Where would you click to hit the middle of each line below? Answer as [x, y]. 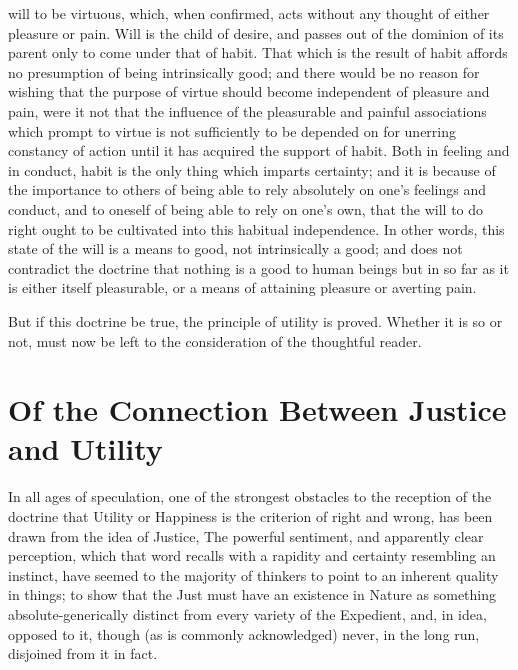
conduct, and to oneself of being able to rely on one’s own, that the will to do [246, 208]
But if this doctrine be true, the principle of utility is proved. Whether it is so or [255, 320]
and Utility [85, 448]
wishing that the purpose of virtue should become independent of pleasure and [249, 91]
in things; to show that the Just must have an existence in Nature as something [252, 594]
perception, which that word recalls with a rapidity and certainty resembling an [252, 555]
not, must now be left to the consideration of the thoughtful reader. [215, 340]
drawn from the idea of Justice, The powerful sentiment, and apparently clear [246, 535]
